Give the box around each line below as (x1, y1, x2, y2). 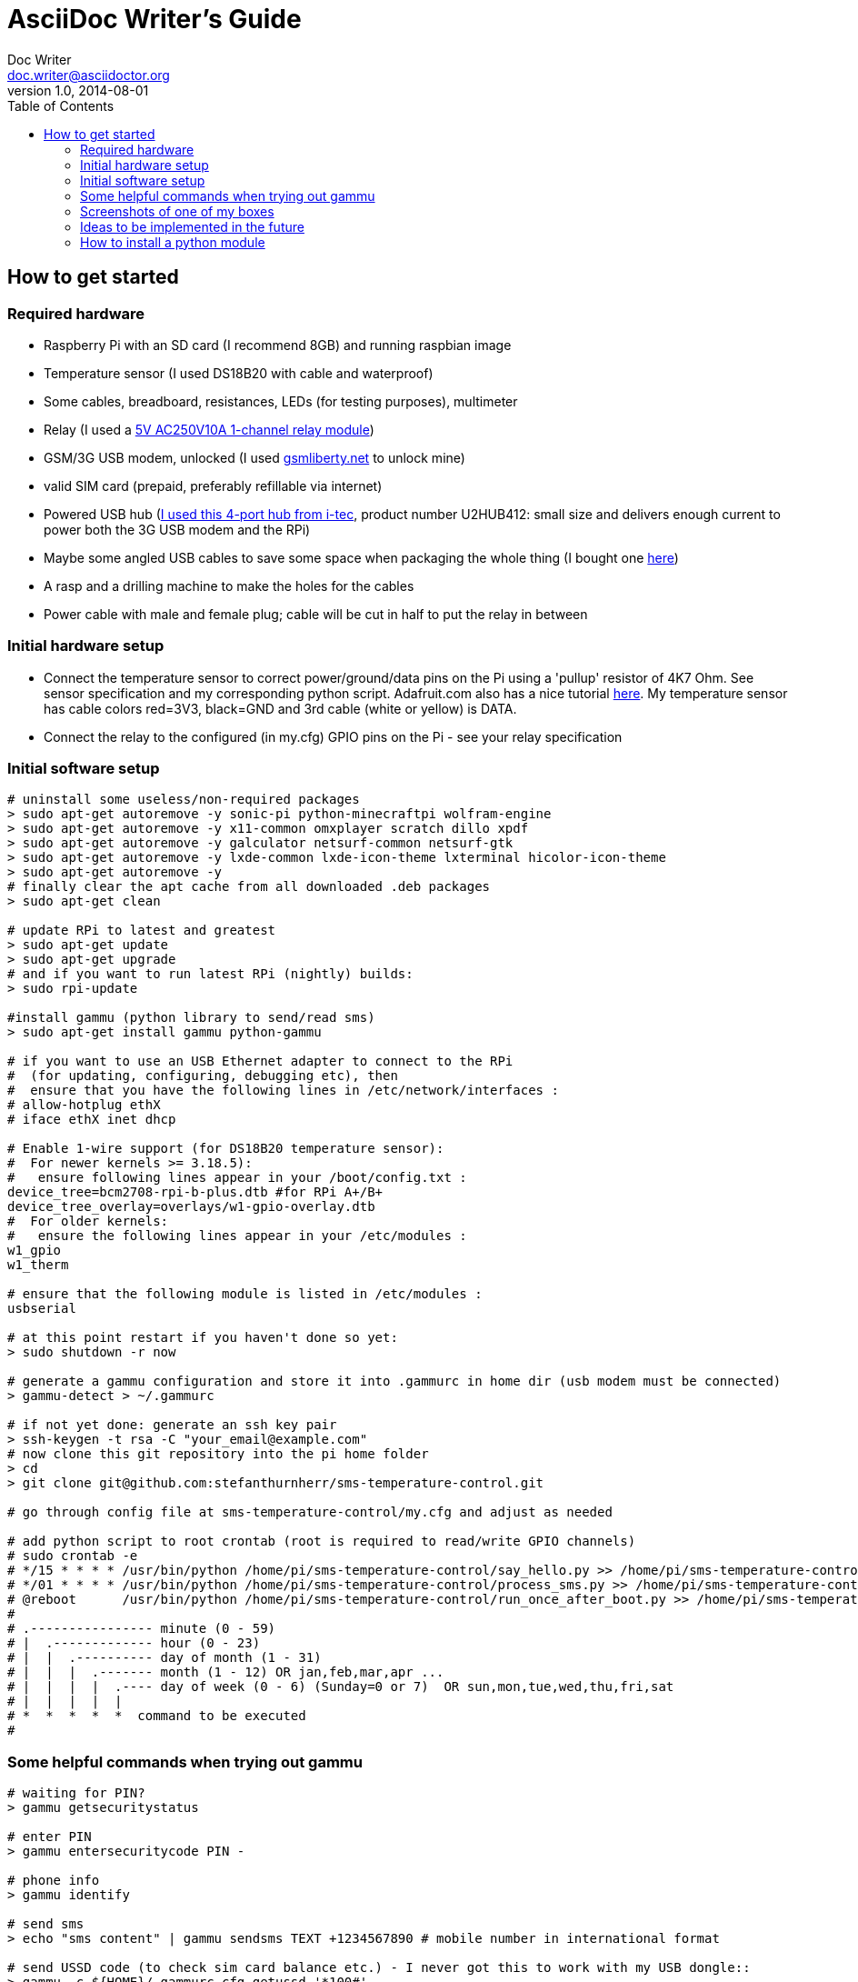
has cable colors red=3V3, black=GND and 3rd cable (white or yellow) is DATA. (44, 700, 517, 716)
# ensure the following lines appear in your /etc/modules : (7, 1228, 467, 1244)
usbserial (7, 1301, 76, 1316)
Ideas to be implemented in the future (80, 218, 304, 235)
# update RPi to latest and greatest (7, 923, 276, 938)
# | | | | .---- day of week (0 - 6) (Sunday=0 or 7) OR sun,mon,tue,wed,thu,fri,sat (7, 1679, 674, 1695)
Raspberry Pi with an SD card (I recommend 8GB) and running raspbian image (44, 336, 512, 353)
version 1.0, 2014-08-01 (7, 82, 149, 98)
